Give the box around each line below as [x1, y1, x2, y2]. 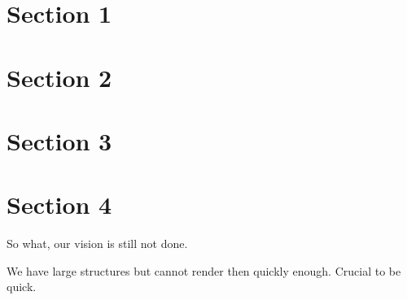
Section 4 [7, 188, 112, 221]
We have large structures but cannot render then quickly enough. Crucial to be [7, 262, 401, 279]
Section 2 [7, 60, 112, 93]
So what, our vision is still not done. [7, 235, 188, 252]
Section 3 [7, 124, 112, 157]
